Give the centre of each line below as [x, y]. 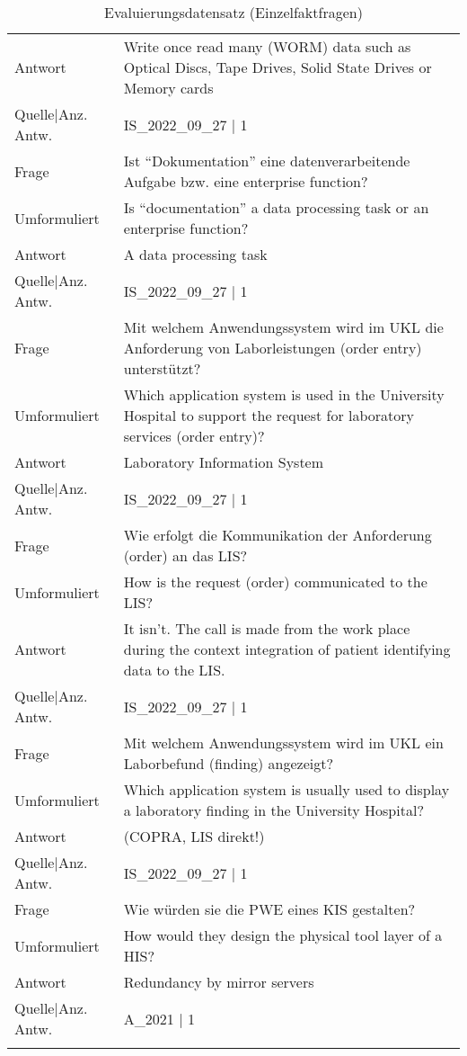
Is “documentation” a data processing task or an [276, 207]
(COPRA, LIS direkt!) [194, 836]
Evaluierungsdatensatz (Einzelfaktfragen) [233, 12]
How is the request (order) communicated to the [275, 582]
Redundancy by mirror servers [219, 982]
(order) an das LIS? [185, 555]
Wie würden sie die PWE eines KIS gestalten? [269, 909]
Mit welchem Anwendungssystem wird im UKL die [283, 327]
